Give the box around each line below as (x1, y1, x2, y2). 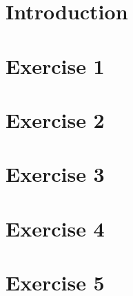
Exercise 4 (6, 214, 105, 242)
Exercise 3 (6, 160, 105, 188)
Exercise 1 (6, 51, 105, 80)
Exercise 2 (6, 105, 105, 133)
